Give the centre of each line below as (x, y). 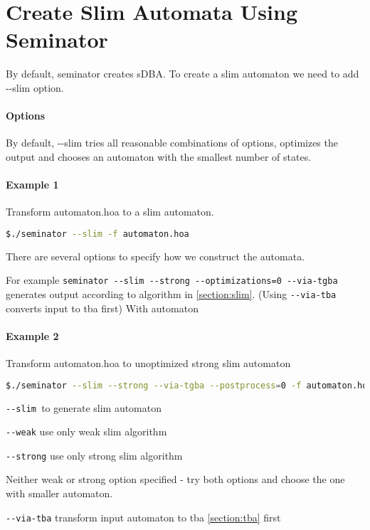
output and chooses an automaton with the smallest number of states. (159, 156)
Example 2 (32, 335)
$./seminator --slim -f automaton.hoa (97, 234)
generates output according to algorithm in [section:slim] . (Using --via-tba (171, 294)
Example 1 (32, 185)
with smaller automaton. (59, 493)
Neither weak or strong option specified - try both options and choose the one (175, 479)
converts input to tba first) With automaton (102, 308)
